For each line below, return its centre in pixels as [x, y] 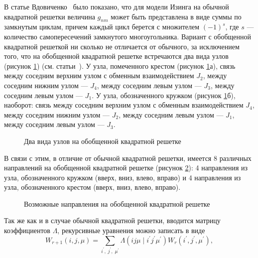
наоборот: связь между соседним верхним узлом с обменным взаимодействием [124, 105]
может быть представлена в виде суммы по [176, 16]
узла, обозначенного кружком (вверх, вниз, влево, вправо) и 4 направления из [123, 177]
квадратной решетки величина [50, 16]
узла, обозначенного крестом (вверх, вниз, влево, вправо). [92, 187]
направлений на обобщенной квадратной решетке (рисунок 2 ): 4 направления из [126, 168]
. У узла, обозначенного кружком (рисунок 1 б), [164, 95]
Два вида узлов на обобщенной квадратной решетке [103, 141]
